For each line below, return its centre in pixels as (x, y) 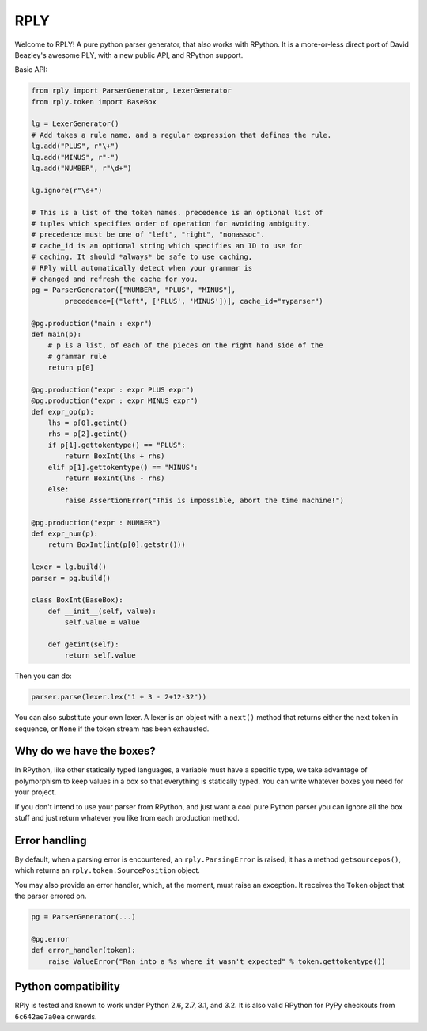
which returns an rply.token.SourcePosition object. (108, 870)
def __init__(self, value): (102, 611)
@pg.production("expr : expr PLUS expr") (113, 389)
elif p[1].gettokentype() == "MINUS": (123, 467)
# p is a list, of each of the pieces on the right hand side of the (185, 345)
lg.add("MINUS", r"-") (75, 157)
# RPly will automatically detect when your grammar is (142, 268)
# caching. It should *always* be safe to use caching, (142, 257)
